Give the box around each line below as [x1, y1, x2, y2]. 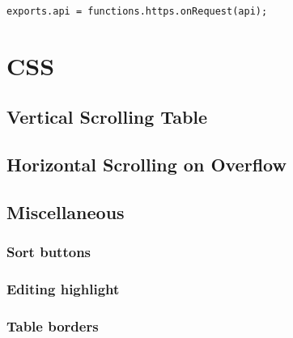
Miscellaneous [6, 199, 125, 224]
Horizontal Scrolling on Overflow [6, 152, 287, 177]
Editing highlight [6, 279, 120, 299]
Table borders [6, 315, 99, 336]
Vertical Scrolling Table [6, 104, 208, 129]
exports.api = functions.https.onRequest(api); [6, 6, 268, 17]
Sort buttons [6, 242, 91, 262]
